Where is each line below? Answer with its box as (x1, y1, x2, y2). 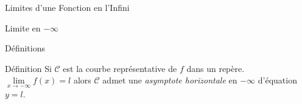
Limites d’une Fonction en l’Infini (5, 1, 130, 13)
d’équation (258, 74, 297, 86)
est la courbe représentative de (63, 62, 177, 74)
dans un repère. (186, 62, 245, 74)
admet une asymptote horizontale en (102, 74, 237, 86)
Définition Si (5, 62, 52, 74)
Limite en (5, 21, 41, 34)
